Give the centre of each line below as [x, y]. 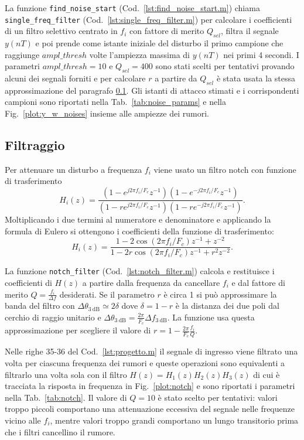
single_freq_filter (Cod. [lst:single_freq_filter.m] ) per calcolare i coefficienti [148, 19]
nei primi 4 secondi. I [261, 54]
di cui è [267, 374]
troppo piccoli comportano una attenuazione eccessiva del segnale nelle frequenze [150, 409]
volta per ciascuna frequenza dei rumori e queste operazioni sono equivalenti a [145, 363]
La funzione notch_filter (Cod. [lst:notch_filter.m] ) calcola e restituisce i [140, 271]
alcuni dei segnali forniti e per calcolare [75, 78]
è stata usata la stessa [256, 78]
